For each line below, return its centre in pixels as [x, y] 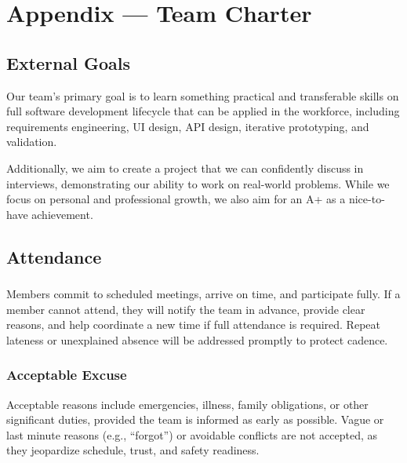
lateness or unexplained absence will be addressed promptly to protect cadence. [197, 339]
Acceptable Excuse [67, 375]
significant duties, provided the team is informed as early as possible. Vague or [195, 419]
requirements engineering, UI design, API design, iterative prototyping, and [188, 126]
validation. [32, 142]
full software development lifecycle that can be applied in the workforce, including [203, 111]
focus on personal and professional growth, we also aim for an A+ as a [176, 199]
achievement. [62, 214]
